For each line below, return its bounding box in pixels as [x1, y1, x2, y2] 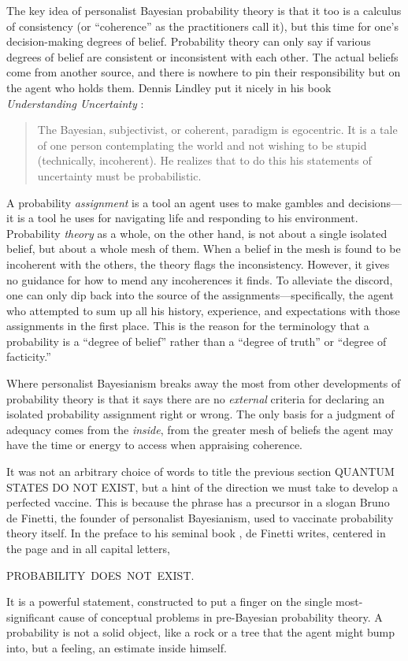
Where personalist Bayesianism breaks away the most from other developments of [6, 375, 401, 392]
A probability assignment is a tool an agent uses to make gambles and [6, 194, 345, 210]
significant [6, 608, 55, 625]
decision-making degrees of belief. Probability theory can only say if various [6, 33, 371, 50]
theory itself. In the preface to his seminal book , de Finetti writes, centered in [6, 525, 386, 541]
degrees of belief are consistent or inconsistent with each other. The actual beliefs [6, 48, 399, 65]
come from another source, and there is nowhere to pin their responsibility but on [6, 64, 401, 80]
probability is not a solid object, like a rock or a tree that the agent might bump [6, 624, 395, 641]
